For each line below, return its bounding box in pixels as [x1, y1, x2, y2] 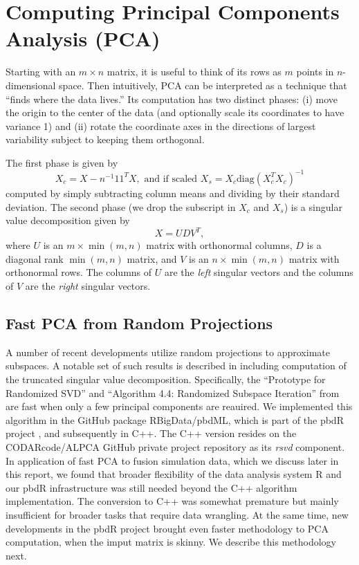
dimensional [6, 77, 56, 92]
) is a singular [284, 199, 342, 214]
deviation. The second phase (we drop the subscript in [6, 199, 236, 214]
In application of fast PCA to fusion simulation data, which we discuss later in [6, 453, 339, 467]
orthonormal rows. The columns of [6, 265, 152, 279]
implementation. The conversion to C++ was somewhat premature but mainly [6, 494, 339, 508]
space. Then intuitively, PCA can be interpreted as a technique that [59, 77, 347, 92]
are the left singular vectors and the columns [164, 265, 353, 279]
